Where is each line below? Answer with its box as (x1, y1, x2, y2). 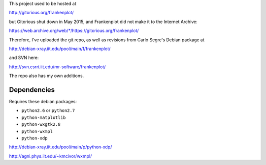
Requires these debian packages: (9, 99, 77, 105)
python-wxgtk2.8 (21, 122, 61, 127)
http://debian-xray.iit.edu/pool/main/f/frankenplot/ (9, 46, 111, 52)
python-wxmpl (21, 128, 53, 134)
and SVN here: (9, 55, 39, 61)
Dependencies (9, 85, 55, 94)
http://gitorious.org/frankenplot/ (9, 10, 74, 16)
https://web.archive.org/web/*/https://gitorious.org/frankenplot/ (9, 27, 139, 34)
